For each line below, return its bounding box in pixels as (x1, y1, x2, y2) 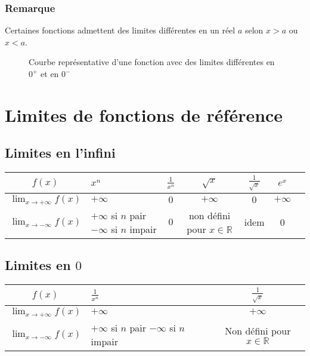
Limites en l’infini (5, 143, 116, 162)
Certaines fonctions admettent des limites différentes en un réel (5, 24, 235, 36)
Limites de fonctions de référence (5, 102, 283, 127)
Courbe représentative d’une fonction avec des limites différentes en (29, 56, 275, 68)
